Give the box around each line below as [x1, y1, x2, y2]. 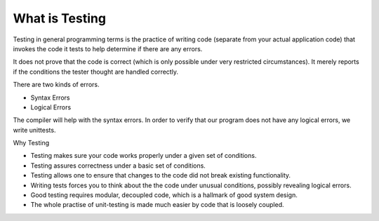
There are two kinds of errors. [13, 81, 100, 89]
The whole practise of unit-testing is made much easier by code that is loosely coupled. [30, 201, 284, 209]
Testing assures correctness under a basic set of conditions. [30, 161, 206, 170]
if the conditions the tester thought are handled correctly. [13, 67, 179, 76]
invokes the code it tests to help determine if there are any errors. [13, 44, 203, 53]
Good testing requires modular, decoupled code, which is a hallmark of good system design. [30, 191, 298, 199]
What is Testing [13, 11, 107, 26]
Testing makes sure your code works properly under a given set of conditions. [30, 152, 257, 160]
